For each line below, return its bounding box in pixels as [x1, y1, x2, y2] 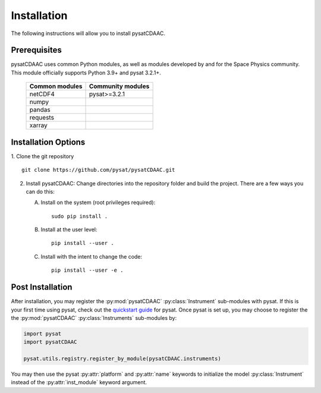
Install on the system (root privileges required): [40, 199, 156, 206]
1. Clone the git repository [11, 152, 74, 160]
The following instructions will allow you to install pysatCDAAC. [11, 30, 166, 37]
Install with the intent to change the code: [40, 253, 143, 260]
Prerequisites [11, 45, 62, 55]
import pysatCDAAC [23, 339, 77, 345]
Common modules [29, 82, 83, 90]
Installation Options [11, 137, 86, 147]
